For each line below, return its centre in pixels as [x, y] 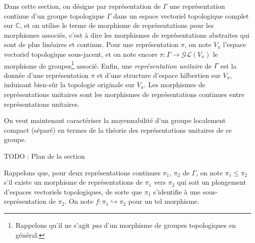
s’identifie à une [177, 191]
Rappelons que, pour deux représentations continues [82, 172]
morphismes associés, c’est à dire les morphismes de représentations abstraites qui [127, 35]
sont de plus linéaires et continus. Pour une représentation [91, 44]
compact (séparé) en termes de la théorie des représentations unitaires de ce [118, 130]
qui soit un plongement [212, 182]
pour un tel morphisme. [164, 201]
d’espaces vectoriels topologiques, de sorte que [73, 191]
